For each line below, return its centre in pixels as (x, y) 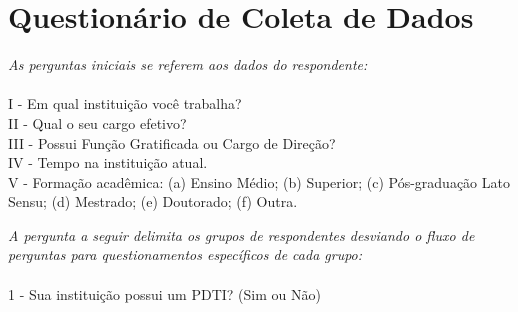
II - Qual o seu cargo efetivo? (97, 122)
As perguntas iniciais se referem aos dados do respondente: (188, 64)
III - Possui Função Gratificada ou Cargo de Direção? (172, 142)
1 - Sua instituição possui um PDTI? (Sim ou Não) (164, 293)
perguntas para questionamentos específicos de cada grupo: (185, 254)
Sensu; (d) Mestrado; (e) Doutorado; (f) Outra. (153, 201)
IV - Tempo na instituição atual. (108, 162)
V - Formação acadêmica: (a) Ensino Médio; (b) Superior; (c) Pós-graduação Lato (259, 181)
